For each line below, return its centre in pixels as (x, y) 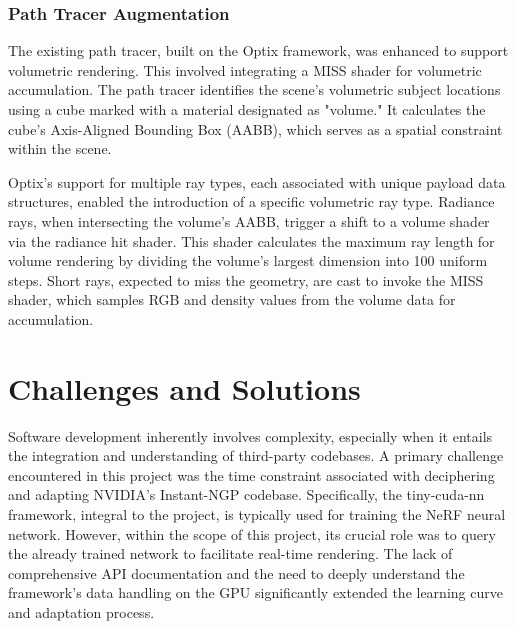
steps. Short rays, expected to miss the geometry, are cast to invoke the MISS (246, 279)
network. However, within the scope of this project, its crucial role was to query (252, 533)
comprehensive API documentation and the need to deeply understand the (236, 572)
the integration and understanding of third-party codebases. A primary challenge (256, 455)
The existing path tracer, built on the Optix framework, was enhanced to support (258, 50)
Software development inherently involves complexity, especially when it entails (250, 435)
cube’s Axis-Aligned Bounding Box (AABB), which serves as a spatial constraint (255, 128)
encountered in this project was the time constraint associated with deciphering (251, 474)
